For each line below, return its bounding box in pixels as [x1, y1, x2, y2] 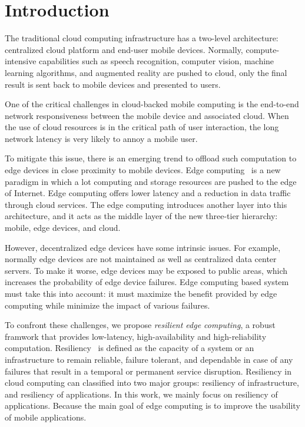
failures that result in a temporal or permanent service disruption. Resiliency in [5, 365, 291, 377]
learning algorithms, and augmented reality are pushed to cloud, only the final [5, 66, 287, 78]
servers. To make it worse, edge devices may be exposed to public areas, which [5, 264, 288, 276]
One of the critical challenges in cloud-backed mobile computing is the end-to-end [5, 98, 299, 110]
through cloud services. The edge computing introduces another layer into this [5, 198, 287, 210]
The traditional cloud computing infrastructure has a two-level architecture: [5, 32, 279, 44]
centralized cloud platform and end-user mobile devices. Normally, [5, 43, 243, 55]
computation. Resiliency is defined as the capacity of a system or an [5, 342, 254, 354]
